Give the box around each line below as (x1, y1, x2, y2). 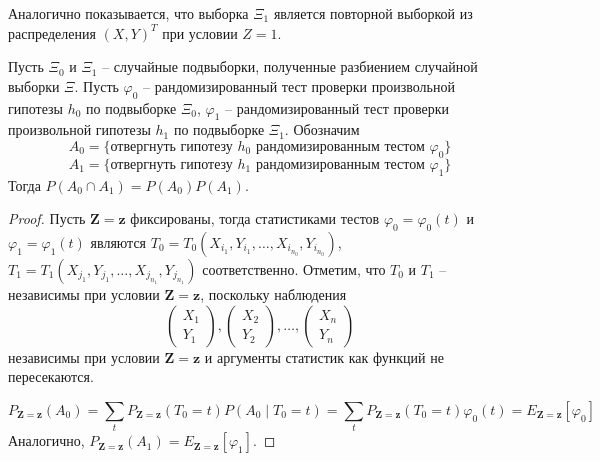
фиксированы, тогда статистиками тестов (130, 208, 380, 229)
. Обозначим (284, 119, 360, 140)
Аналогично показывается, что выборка (8, 3, 249, 23)
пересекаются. (8, 366, 94, 387)
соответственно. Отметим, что (202, 258, 386, 279)
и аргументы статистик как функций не (204, 346, 444, 367)
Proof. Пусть (8, 208, 86, 229)
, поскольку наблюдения (200, 283, 347, 304)
